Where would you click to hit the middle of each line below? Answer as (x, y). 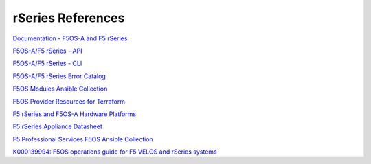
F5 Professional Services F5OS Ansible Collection (83, 139)
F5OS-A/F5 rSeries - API (47, 51)
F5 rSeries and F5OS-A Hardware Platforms (75, 114)
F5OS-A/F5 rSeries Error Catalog (59, 76)
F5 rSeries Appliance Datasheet (58, 126)
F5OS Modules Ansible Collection (60, 89)
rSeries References (69, 18)
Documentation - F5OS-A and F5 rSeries (70, 38)
